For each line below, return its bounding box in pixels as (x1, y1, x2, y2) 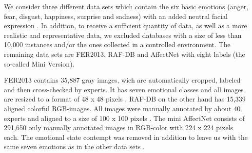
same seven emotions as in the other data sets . (4, 141, 145, 152)
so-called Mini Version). (4, 58, 75, 68)
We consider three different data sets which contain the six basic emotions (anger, (4, 1, 249, 11)
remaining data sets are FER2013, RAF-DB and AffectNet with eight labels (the (4, 49, 245, 59)
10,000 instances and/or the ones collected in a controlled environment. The (4, 39, 231, 50)
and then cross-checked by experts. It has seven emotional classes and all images (4, 84, 244, 94)
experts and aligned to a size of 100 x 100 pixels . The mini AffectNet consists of (4, 113, 245, 123)
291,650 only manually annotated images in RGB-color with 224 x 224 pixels (4, 122, 233, 133)
